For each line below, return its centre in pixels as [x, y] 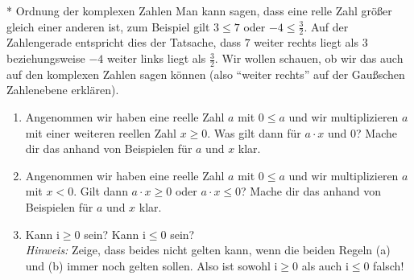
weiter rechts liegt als [306, 42]
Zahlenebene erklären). [63, 90]
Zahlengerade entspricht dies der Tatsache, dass [124, 42]
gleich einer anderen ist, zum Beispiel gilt [108, 26]
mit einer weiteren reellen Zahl [101, 132]
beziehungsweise [46, 58]
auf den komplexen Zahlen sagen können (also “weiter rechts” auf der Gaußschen [206, 74]
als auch [322, 265]
